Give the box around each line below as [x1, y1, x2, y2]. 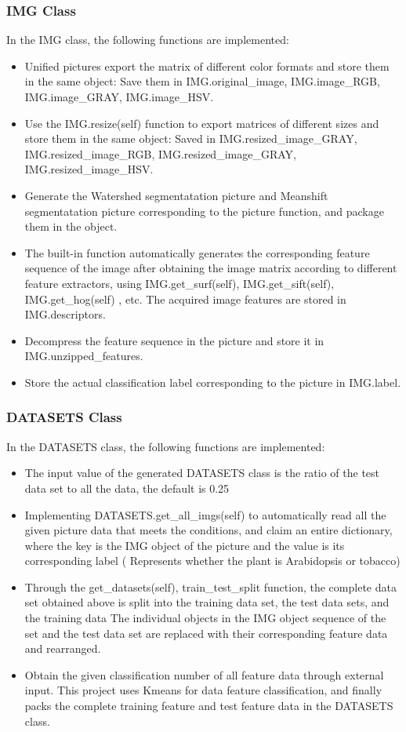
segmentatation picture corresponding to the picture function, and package [24, 202, 384, 219]
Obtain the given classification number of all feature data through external [24, 666, 384, 683]
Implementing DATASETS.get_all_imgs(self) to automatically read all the [24, 506, 386, 523]
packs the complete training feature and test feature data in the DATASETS [24, 697, 393, 714]
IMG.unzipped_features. [24, 348, 143, 364]
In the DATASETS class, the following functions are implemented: [6, 438, 325, 454]
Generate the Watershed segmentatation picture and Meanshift [24, 187, 328, 203]
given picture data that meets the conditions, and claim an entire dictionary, [24, 522, 393, 538]
